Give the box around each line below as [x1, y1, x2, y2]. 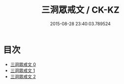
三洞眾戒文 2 [10, 73, 36, 79]
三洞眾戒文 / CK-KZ [41, 4, 120, 16]
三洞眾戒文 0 [10, 61, 36, 67]
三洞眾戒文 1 [10, 67, 35, 73]
